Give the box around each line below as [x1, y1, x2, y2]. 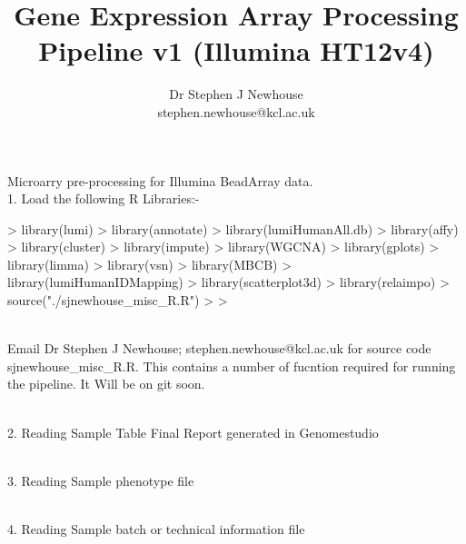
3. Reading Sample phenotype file [7, 470, 194, 490]
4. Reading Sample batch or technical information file [7, 519, 305, 538]
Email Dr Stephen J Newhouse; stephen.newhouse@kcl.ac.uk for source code [7, 339, 431, 358]
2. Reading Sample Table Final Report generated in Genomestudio [7, 422, 379, 441]
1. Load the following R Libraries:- [7, 189, 200, 208]
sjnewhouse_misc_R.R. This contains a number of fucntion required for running [7, 356, 456, 375]
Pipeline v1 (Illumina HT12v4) [38, 32, 434, 69]
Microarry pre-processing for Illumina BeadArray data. [7, 171, 313, 190]
